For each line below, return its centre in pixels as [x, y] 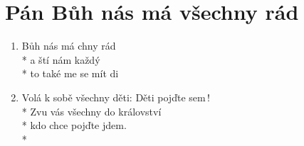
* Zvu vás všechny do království [91, 111]
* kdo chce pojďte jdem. [74, 125]
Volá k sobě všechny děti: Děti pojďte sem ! [116, 97]
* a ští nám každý [61, 59]
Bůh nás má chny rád [69, 46]
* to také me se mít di [70, 73]
